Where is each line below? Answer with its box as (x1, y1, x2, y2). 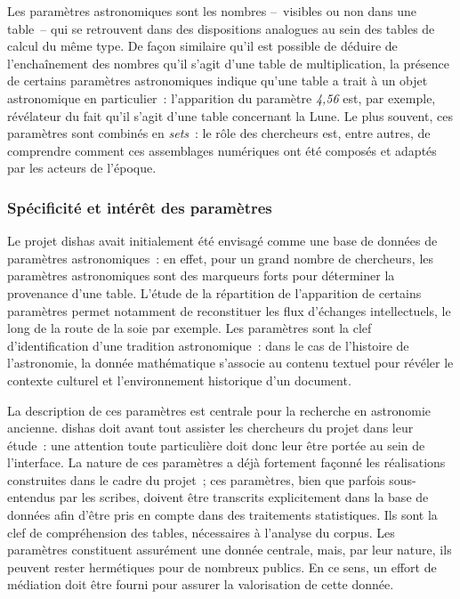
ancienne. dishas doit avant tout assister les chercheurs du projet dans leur (7, 418, 414, 437)
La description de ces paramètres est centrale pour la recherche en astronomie (7, 401, 432, 419)
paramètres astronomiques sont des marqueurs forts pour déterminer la (7, 266, 395, 285)
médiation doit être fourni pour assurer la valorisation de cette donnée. (7, 575, 394, 594)
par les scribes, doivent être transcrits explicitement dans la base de (59, 488, 429, 506)
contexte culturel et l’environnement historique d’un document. (7, 370, 351, 389)
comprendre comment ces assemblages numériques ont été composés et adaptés (7, 141, 437, 159)
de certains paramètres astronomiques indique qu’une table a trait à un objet (7, 71, 428, 90)
